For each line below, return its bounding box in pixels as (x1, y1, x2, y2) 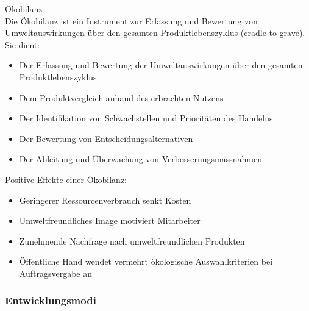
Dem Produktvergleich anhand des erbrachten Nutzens (19, 91, 224, 104)
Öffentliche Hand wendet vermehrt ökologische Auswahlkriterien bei (19, 255, 273, 268)
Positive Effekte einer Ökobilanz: (5, 173, 127, 185)
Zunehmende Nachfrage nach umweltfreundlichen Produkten (19, 234, 245, 247)
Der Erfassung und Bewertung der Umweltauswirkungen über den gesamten (19, 59, 303, 71)
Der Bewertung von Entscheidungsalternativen (19, 132, 193, 145)
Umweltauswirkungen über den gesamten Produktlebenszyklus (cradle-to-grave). (5, 26, 305, 39)
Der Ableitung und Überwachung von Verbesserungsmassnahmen (19, 152, 262, 165)
